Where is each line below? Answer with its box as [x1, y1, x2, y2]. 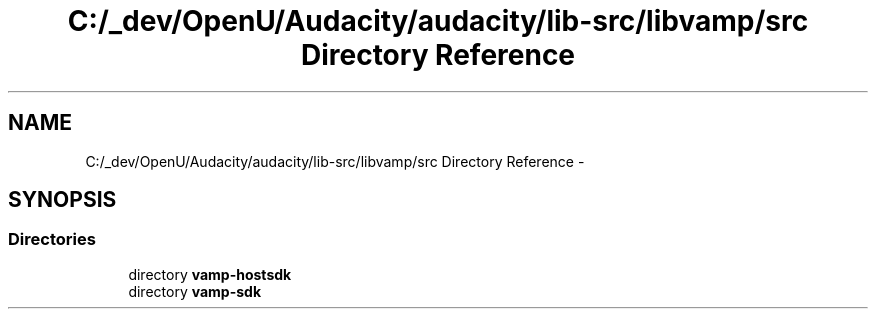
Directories [8, 229, 96, 250]
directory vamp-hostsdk [128, 265, 292, 283]
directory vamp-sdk [128, 282, 262, 300]
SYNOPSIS [8, 187, 117, 213]
